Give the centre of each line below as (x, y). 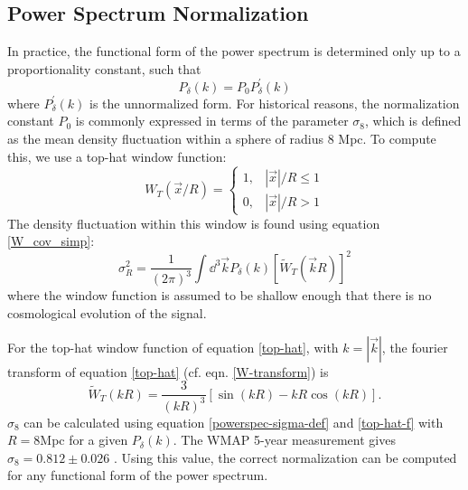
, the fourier (415, 347)
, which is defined (413, 121)
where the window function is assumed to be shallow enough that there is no (220, 295)
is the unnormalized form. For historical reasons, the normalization (275, 103)
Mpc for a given (84, 440)
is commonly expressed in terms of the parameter (212, 121)
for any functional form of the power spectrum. (138, 475)
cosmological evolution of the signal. (107, 313)
